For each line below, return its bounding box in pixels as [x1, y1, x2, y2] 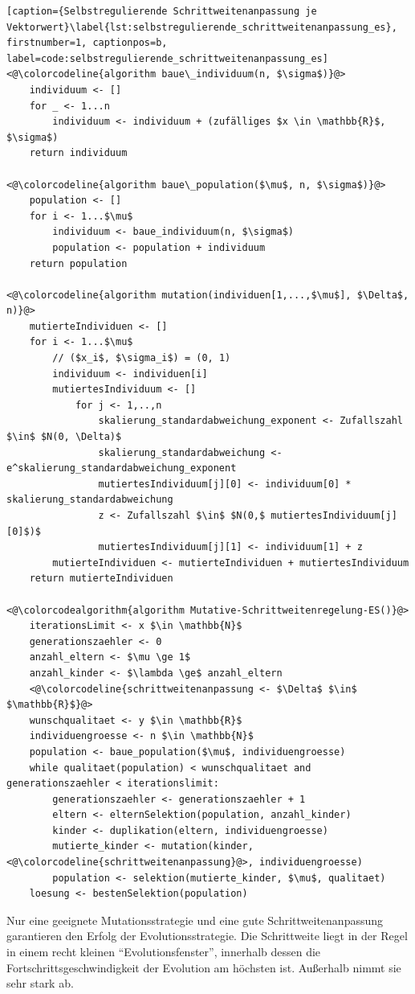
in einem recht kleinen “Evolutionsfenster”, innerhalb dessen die [6, 943, 321, 960]
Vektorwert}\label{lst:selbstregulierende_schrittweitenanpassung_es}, [6, 21, 397, 33]
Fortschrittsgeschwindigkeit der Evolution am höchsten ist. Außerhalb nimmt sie [6, 959, 401, 976]
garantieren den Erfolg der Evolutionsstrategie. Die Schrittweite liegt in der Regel [6, 927, 408, 944]
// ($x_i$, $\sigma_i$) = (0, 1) [52, 352, 231, 364]
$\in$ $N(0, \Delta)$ [6, 431, 122, 443]
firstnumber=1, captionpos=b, [6, 37, 168, 49]
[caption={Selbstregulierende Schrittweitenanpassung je [6, 6, 317, 17]
